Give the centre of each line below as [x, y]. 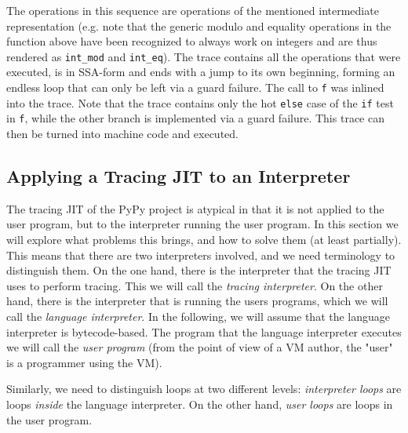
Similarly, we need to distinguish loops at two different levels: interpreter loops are [204, 389]
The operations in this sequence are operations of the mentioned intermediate [193, 10]
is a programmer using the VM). [84, 362]
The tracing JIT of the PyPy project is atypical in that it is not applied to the [195, 208]
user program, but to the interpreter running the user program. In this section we [202, 224]
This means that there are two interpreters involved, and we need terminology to [201, 255]
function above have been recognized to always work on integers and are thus [192, 41]
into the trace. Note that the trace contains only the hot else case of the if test [200, 102]
